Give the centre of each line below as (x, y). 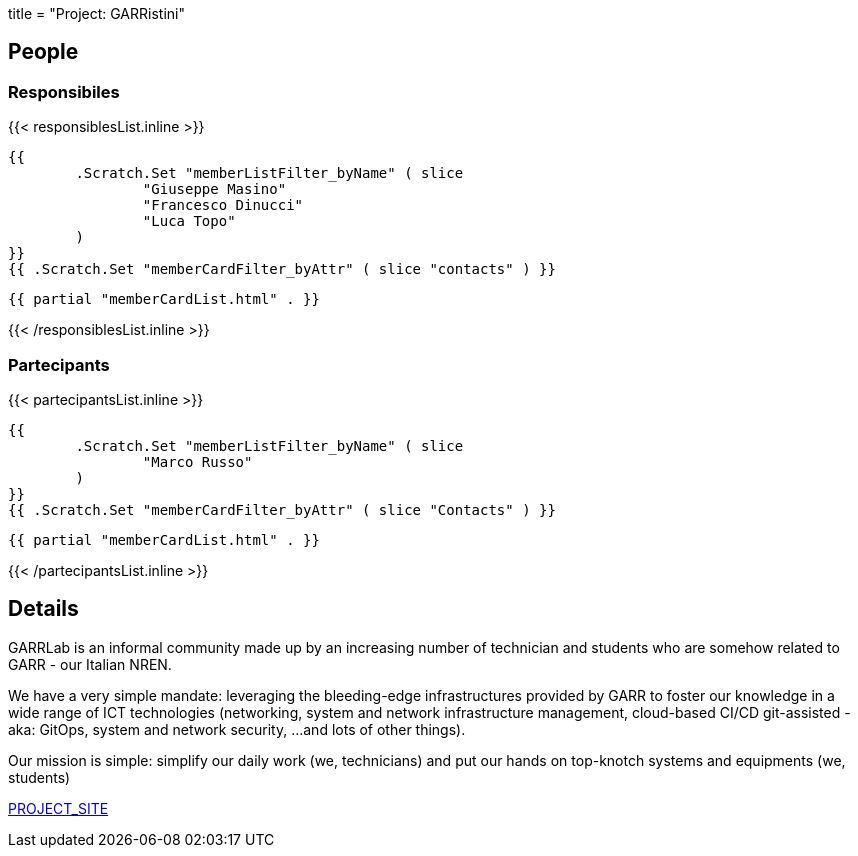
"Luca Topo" (189, 221)
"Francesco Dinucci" (223, 205)
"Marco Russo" (197, 461)
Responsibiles (64, 91)
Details (43, 609)
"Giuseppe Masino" (214, 189)
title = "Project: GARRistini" (96, 13)
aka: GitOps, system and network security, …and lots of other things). (237, 729)
